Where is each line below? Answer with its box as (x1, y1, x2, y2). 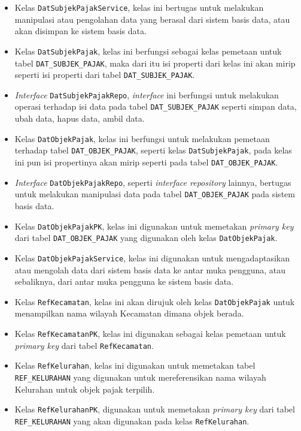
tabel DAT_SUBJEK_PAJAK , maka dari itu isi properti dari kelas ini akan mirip (14, 56, 296, 69)
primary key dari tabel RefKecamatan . (14, 339, 154, 351)
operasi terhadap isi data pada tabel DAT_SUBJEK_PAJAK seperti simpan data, (14, 100, 297, 113)
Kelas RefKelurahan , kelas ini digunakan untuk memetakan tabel (14, 359, 256, 372)
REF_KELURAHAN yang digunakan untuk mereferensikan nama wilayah (14, 370, 266, 383)
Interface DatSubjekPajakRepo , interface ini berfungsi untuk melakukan (14, 88, 279, 101)
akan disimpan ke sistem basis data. (14, 25, 147, 37)
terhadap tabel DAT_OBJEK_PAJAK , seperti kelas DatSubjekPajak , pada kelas (14, 144, 292, 156)
